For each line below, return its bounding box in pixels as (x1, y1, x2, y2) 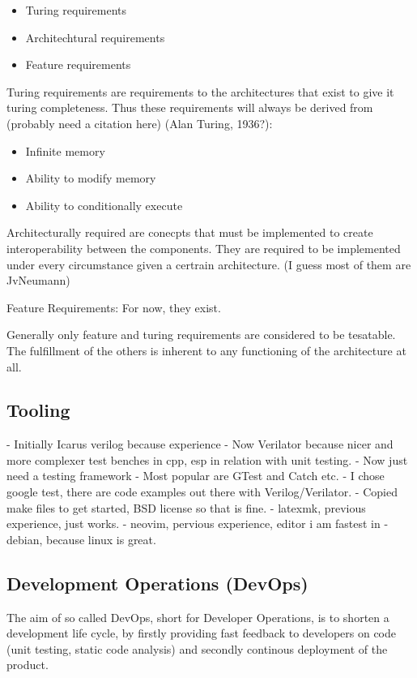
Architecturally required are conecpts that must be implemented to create (6, 224, 373, 241)
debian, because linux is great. (6, 530, 156, 547)
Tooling (6, 397, 70, 423)
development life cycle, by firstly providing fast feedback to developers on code (6, 624, 397, 642)
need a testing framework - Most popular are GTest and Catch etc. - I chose (6, 467, 385, 484)
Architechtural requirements (25, 28, 165, 45)
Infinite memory (25, 142, 105, 159)
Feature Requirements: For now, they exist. (6, 298, 221, 315)
